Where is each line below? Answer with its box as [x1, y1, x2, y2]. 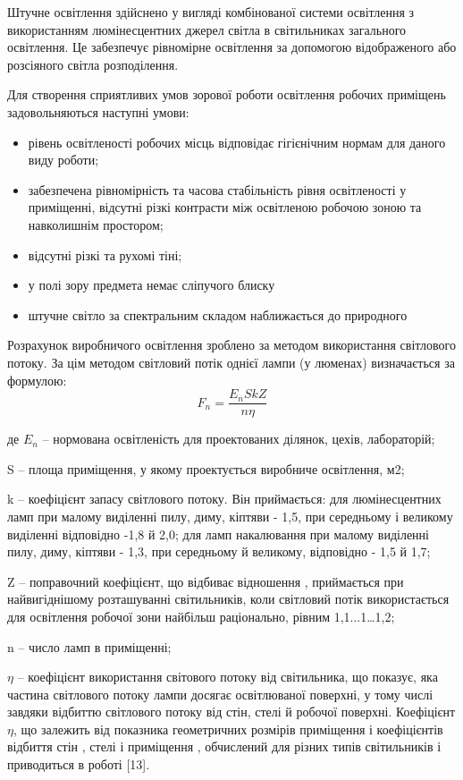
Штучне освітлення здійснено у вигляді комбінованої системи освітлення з [7, 3, 415, 21]
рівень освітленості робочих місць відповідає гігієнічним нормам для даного [28, 132, 446, 151]
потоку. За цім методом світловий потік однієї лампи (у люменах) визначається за [7, 352, 455, 371]
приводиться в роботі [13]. [7, 755, 150, 774]
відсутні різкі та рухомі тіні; [28, 245, 182, 264]
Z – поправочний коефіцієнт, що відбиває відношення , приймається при [7, 572, 404, 590]
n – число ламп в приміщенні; [7, 637, 172, 656]
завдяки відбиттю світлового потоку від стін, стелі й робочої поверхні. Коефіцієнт [7, 702, 456, 721]
